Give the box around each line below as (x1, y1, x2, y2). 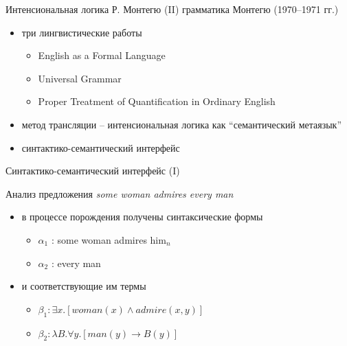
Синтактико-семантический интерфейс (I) (5, 163, 180, 178)
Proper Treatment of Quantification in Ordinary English (38, 94, 276, 108)
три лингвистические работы (21, 25, 142, 39)
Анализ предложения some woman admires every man (5, 186, 234, 200)
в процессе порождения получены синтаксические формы (21, 209, 263, 224)
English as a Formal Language (38, 48, 166, 62)
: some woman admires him (51, 232, 166, 246)
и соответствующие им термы (21, 279, 146, 293)
